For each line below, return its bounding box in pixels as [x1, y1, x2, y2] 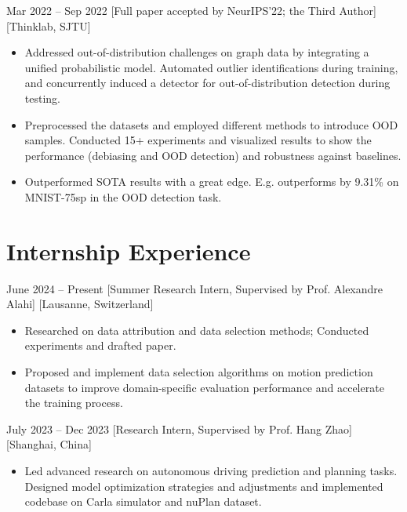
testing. [24, 89, 60, 106]
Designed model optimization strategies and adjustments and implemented [24, 478, 383, 494]
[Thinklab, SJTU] [6, 17, 91, 34]
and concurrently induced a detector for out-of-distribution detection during [24, 74, 391, 91]
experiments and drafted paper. [24, 337, 176, 354]
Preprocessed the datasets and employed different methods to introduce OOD [24, 116, 398, 133]
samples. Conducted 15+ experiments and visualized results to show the [24, 132, 372, 148]
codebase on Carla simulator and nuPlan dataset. [24, 493, 262, 510]
